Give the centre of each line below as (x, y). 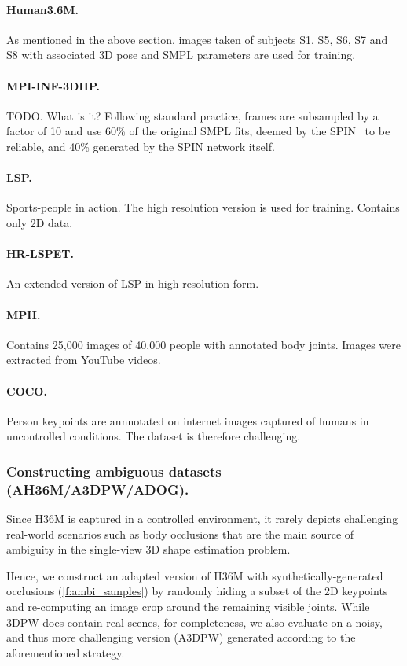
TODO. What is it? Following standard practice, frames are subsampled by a (192, 115)
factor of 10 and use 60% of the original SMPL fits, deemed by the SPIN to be (198, 131)
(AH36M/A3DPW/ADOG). (98, 489)
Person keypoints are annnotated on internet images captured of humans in (188, 420)
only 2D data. (40, 222)
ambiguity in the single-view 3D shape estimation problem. (148, 549)
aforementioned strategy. (66, 652)
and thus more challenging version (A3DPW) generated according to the (181, 637)
